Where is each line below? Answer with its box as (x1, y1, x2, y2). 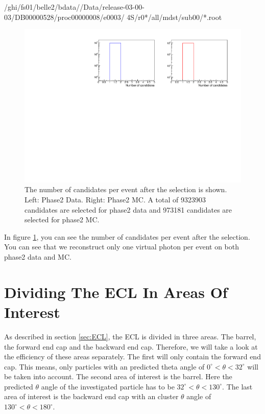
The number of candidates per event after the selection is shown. (25, 184, 227, 195)
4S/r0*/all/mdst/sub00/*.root (127, 11, 222, 22)
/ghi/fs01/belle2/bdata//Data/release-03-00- (4, 2, 144, 12)
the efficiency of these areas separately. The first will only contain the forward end (4, 351, 261, 362)
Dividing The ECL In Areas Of (4, 281, 228, 302)
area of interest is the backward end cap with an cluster (4, 391, 179, 402)
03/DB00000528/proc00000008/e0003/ (4, 11, 125, 22)
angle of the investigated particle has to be (41, 381, 175, 392)
